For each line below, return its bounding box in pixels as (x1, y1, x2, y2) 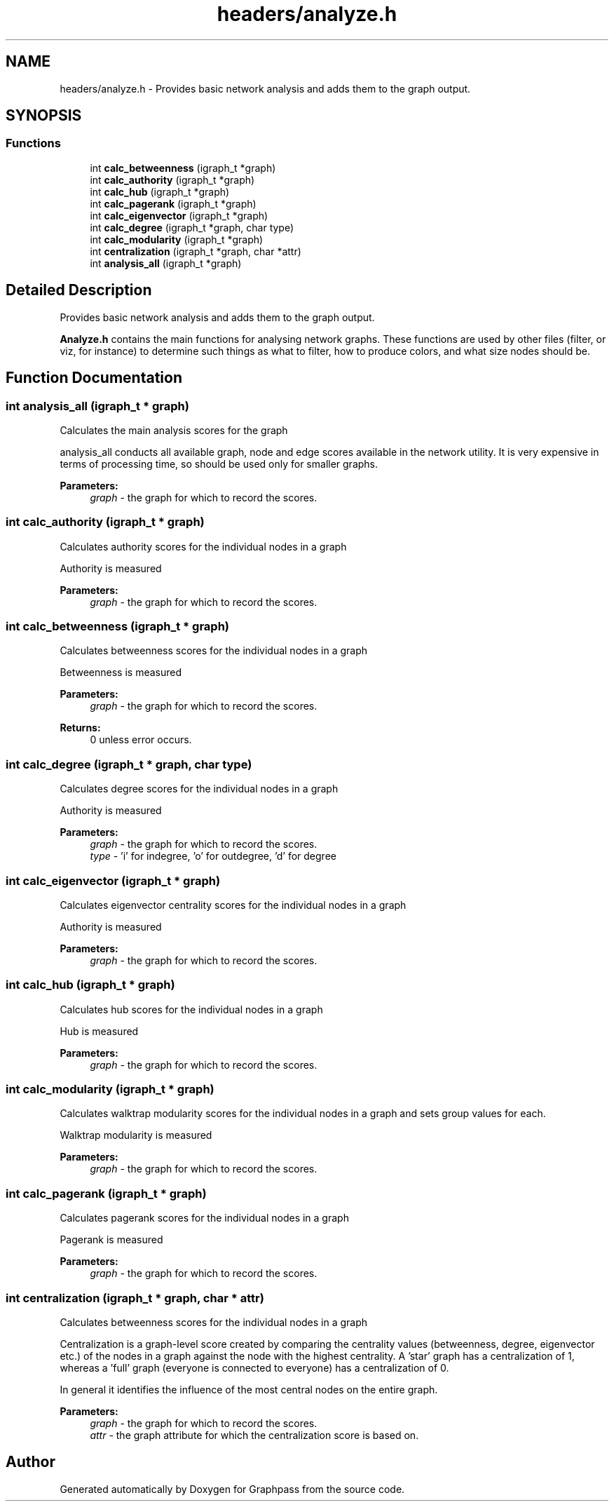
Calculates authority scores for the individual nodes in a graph (60, 540, 347, 553)
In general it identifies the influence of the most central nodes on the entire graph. (60, 1383, 438, 1396)
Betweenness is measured (60, 666, 182, 679)
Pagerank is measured (60, 1234, 163, 1246)
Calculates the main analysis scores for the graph (60, 424, 288, 436)
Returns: (60, 722, 101, 734)
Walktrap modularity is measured (60, 1129, 212, 1142)
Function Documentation (6, 369, 182, 387)
